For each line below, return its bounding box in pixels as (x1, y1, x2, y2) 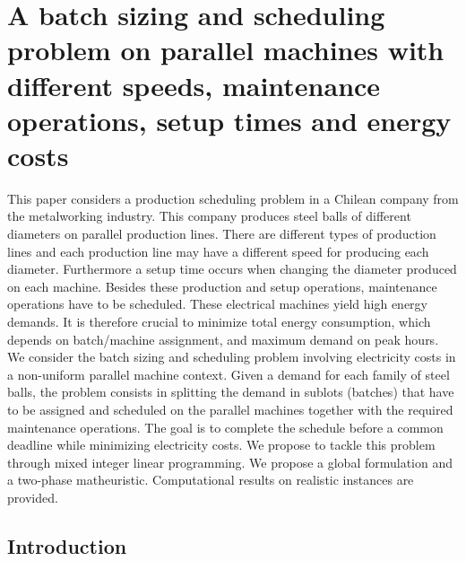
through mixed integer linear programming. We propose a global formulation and (7, 452, 453, 471)
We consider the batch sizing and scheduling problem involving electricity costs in (7, 347, 456, 366)
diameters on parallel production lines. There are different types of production (7, 224, 436, 243)
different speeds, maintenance (7, 66, 381, 103)
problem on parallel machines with (7, 31, 444, 68)
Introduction (7, 531, 127, 559)
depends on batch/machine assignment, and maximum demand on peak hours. (7, 329, 439, 348)
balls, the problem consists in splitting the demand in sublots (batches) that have (7, 382, 454, 401)
